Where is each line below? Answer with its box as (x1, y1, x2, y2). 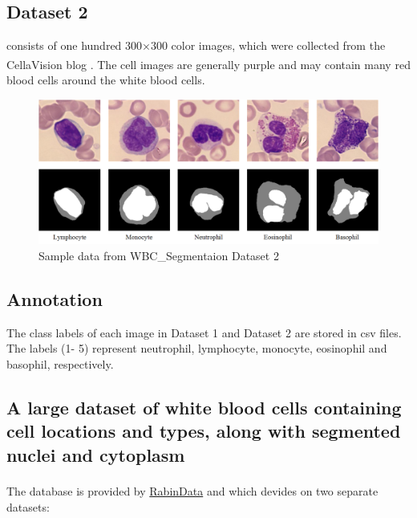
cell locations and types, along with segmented (6, 418, 401, 443)
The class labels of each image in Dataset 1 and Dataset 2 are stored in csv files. (6, 324, 402, 341)
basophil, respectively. (6, 355, 114, 372)
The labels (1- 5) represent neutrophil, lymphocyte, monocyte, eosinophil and (6, 340, 387, 357)
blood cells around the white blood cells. (6, 71, 205, 88)
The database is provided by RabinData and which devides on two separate (6, 482, 379, 499)
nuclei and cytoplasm (6, 442, 185, 467)
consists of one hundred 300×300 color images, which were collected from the (6, 37, 386, 54)
